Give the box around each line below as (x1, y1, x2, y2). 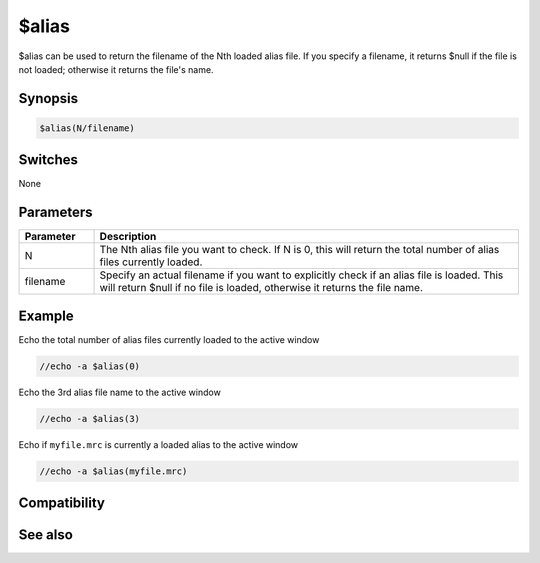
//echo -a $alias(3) (39, 413, 140, 424)
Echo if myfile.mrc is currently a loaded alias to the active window (18, 438, 299, 450)
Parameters (18, 204, 93, 221)
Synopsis (18, 90, 79, 107)
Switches (18, 151, 79, 169)
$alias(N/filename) (39, 122, 135, 134)
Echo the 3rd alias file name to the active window (18, 386, 222, 398)
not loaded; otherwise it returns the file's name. (18, 63, 214, 75)
